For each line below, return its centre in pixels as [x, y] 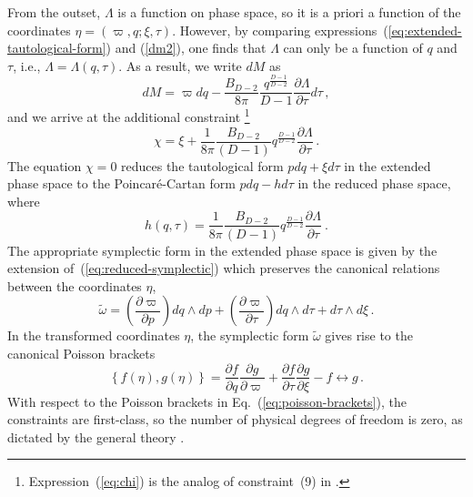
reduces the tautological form [202, 165]
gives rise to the [369, 335]
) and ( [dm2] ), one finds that [186, 48]
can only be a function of [353, 48]
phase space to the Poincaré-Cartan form [121, 183]
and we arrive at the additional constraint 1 [129, 116]
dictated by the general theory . [96, 436]
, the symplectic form [250, 335]
